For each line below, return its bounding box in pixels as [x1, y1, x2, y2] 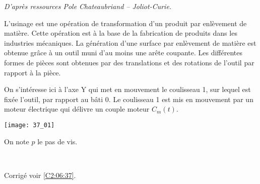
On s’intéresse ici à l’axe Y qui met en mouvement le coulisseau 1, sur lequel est [4, 84, 251, 95]
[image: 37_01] [4, 121, 55, 129]
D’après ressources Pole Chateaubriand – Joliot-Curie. [4, 1, 172, 11]
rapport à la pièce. [4, 67, 61, 77]
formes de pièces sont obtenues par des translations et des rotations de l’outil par [4, 57, 254, 67]
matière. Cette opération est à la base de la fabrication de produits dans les [4, 28, 237, 38]
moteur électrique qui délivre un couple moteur [4, 104, 150, 114]
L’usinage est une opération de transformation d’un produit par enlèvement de [4, 18, 247, 28]
